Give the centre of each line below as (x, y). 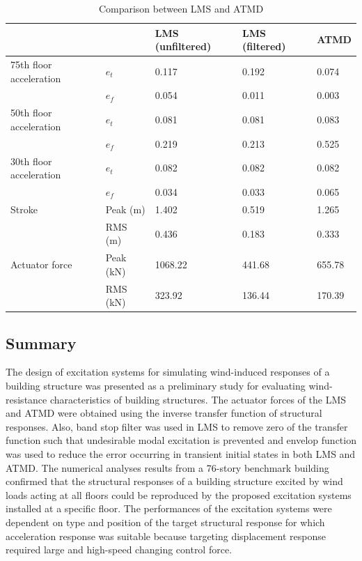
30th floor (31, 161)
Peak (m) (125, 209)
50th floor (31, 113)
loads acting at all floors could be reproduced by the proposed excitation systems (179, 494)
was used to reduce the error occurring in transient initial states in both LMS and (181, 454)
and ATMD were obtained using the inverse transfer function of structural (164, 413)
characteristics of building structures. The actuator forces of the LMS (198, 399)
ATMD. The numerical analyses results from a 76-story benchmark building (167, 467)
